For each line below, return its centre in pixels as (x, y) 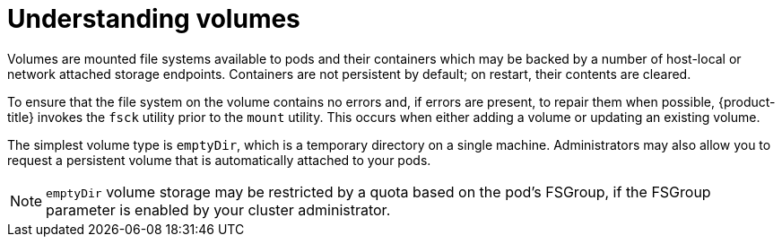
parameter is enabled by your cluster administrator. (218, 209)
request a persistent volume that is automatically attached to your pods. (219, 160)
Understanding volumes (154, 19)
